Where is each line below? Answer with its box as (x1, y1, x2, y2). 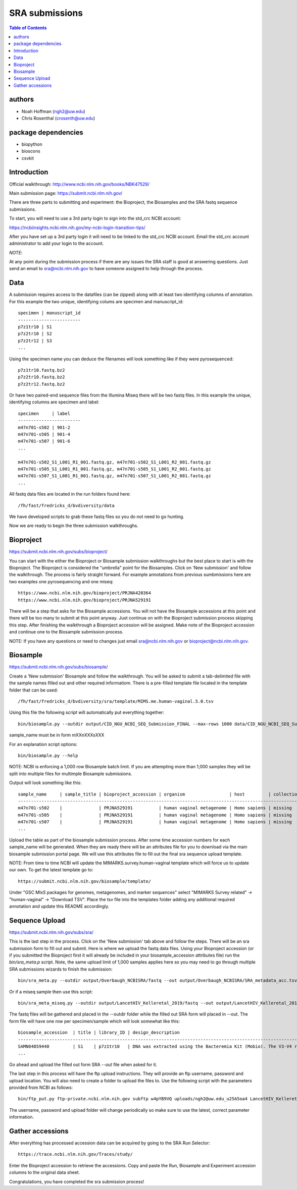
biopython (21, 141, 43, 147)
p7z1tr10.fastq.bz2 (18, 367, 65, 373)
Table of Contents (9, 25, 47, 31)
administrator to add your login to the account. (9, 240, 104, 246)
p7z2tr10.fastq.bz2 (18, 374, 65, 380)
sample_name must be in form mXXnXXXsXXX (9, 732, 104, 738)
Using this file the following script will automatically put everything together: (9, 709, 164, 716)
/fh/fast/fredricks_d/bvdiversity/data (18, 503, 115, 508)
